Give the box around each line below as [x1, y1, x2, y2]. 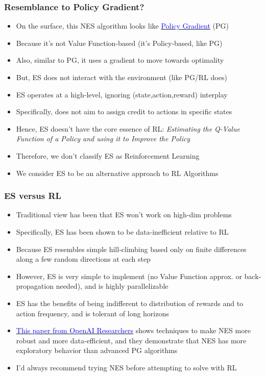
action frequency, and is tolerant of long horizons [16, 308, 169, 318]
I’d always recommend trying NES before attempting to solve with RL [16, 362, 237, 372]
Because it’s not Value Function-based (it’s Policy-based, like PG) [16, 37, 223, 48]
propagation [16, 281, 54, 291]
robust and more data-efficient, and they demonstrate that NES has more [16, 335, 247, 345]
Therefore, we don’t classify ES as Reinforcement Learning [16, 150, 200, 161]
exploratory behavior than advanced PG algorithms [16, 345, 178, 356]
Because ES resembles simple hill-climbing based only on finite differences [16, 243, 247, 254]
